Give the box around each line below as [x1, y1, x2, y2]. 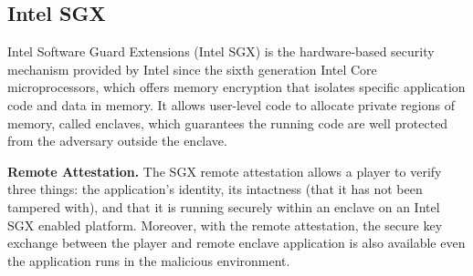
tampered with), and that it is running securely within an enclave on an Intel [7, 197, 440, 216]
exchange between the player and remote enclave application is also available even [7, 233, 466, 252]
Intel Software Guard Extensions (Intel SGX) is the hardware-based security [7, 42, 435, 61]
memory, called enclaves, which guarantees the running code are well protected [7, 113, 448, 132]
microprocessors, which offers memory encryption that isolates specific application [7, 77, 466, 97]
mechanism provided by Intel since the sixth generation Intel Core [7, 59, 377, 78]
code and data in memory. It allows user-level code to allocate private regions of [7, 95, 455, 114]
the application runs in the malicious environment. [7, 250, 290, 270]
